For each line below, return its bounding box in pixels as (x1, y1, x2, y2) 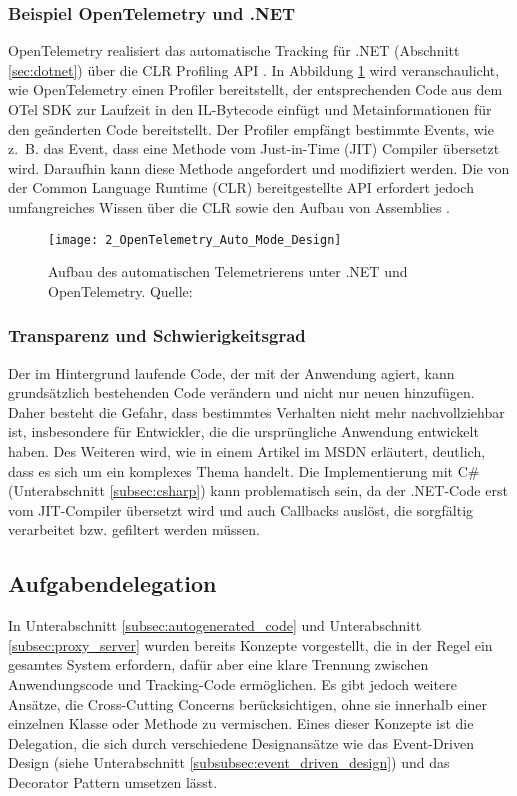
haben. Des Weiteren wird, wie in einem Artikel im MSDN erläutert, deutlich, (8, 441, 486, 461)
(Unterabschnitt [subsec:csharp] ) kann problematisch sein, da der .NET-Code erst (8, 480, 508, 501)
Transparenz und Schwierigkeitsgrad (8, 323, 306, 348)
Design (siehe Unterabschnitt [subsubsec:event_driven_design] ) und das (8, 752, 450, 773)
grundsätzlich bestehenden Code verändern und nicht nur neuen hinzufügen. (8, 382, 475, 403)
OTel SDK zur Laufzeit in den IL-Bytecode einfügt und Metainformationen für (8, 99, 492, 119)
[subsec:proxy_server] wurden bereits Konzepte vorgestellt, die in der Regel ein (8, 634, 493, 655)
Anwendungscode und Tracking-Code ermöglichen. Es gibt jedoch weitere (8, 673, 457, 694)
